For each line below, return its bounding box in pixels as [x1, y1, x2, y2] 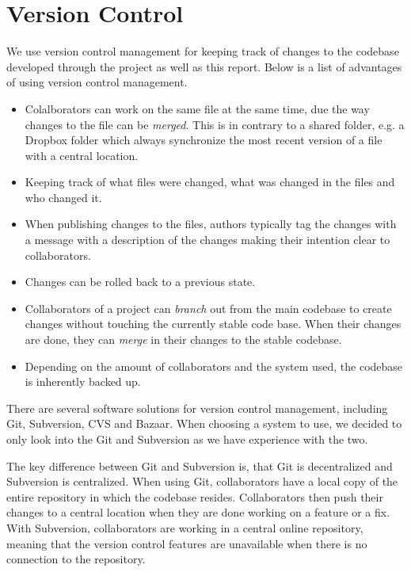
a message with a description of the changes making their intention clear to [25, 231, 390, 248]
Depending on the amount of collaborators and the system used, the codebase [25, 357, 403, 374]
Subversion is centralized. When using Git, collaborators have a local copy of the [6, 473, 398, 490]
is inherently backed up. [25, 373, 141, 390]
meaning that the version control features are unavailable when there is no [6, 535, 367, 551]
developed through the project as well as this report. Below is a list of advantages [6, 58, 402, 74]
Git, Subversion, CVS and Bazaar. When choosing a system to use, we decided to [6, 415, 402, 432]
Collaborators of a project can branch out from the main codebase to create [25, 299, 392, 316]
